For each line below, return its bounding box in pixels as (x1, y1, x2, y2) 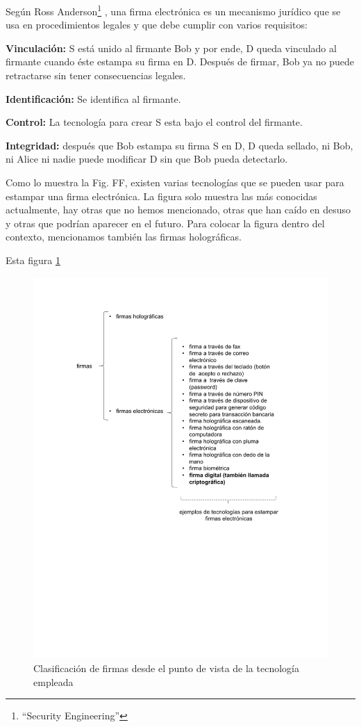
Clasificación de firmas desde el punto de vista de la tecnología (33, 661, 299, 676)
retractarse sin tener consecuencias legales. (6, 68, 186, 83)
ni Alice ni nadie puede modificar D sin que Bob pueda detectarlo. (6, 152, 288, 166)
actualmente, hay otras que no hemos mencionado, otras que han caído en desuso (6, 202, 351, 217)
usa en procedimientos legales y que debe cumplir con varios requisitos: (6, 17, 308, 32)
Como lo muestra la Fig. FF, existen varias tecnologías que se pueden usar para (6, 175, 344, 189)
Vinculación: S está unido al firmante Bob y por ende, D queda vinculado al (6, 40, 337, 55)
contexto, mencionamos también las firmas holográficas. (6, 229, 242, 244)
